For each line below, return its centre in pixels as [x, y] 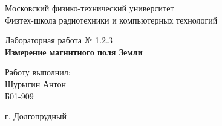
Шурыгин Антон [35, 83]
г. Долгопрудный [36, 116]
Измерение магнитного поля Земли [74, 52]
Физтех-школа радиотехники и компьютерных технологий [111, 20]
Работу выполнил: [38, 72]
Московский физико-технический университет [90, 8]
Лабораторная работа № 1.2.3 [59, 40]
